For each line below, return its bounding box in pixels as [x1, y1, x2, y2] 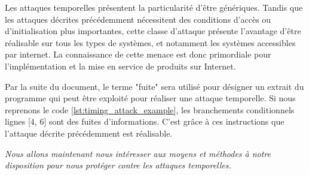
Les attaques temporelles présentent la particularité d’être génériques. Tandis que [5, 1, 303, 13]
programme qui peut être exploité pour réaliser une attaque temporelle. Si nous [5, 92, 296, 104]
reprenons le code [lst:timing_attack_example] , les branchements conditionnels [5, 103, 295, 116]
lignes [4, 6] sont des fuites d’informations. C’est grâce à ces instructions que [5, 115, 284, 128]
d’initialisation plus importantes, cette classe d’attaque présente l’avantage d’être [5, 25, 301, 37]
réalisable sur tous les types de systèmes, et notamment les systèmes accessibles [5, 36, 296, 49]
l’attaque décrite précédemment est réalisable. [5, 126, 173, 139]
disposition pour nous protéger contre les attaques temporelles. [5, 159, 231, 171]
